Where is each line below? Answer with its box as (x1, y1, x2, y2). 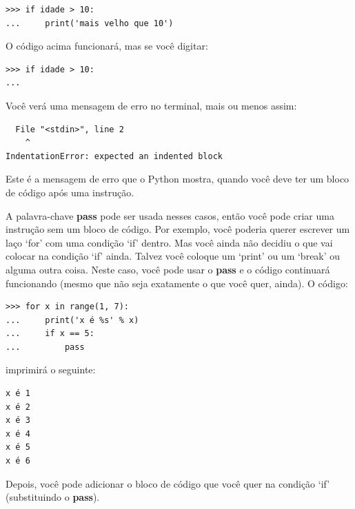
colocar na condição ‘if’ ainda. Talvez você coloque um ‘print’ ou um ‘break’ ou (6, 249, 341, 263)
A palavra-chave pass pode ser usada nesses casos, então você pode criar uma (6, 208, 334, 222)
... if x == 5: (6, 329, 94, 339)
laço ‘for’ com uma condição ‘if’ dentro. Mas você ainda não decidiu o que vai (6, 235, 333, 249)
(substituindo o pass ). (6, 490, 100, 504)
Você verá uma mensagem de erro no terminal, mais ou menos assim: (6, 98, 297, 112)
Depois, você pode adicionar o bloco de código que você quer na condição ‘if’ (6, 476, 330, 490)
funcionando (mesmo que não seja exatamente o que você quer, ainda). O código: (6, 276, 348, 290)
